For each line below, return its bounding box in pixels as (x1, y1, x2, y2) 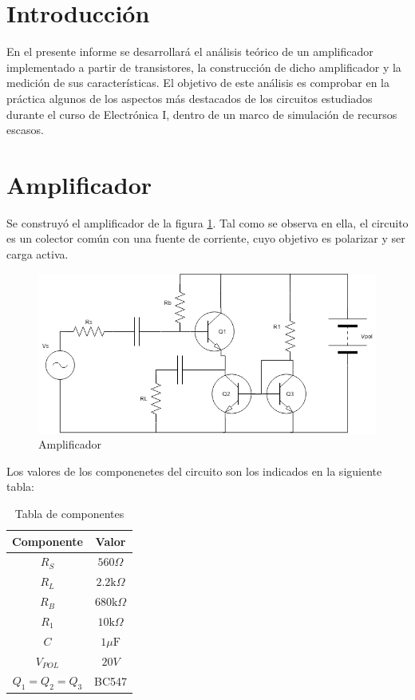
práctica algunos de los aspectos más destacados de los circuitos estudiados (6, 89, 373, 106)
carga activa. (6, 246, 69, 262)
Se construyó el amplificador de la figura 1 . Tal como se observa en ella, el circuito (6, 214, 409, 231)
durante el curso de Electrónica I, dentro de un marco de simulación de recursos (6, 105, 397, 122)
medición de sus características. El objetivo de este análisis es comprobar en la (6, 74, 390, 91)
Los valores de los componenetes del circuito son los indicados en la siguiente (6, 462, 382, 479)
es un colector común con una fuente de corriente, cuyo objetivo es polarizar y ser (6, 230, 405, 247)
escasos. (6, 121, 44, 138)
